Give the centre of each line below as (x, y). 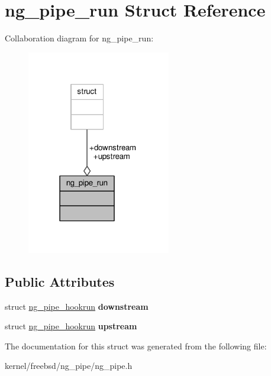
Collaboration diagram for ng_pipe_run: (79, 38)
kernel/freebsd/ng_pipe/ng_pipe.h (69, 366)
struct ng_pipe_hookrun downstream (77, 306)
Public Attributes (60, 281)
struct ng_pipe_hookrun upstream (71, 326)
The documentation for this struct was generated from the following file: (136, 346)
